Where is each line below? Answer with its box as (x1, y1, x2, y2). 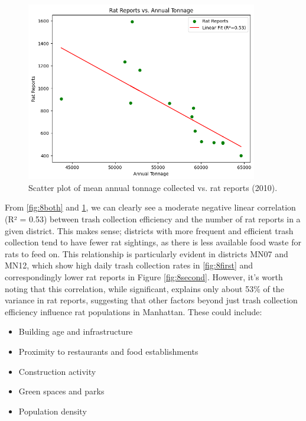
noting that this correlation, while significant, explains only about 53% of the (5, 282, 284, 294)
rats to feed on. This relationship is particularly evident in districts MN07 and (5, 247, 288, 260)
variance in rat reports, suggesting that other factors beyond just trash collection (5, 294, 298, 306)
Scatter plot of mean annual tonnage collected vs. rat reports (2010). (28, 181, 278, 193)
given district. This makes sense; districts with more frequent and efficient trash (5, 224, 294, 237)
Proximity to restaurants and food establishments (18, 345, 198, 357)
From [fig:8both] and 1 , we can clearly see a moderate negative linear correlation (5, 201, 296, 213)
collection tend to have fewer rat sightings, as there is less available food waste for (5, 236, 301, 248)
